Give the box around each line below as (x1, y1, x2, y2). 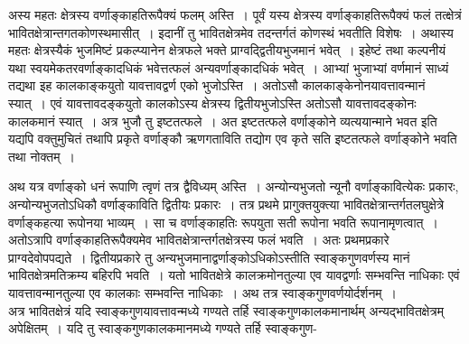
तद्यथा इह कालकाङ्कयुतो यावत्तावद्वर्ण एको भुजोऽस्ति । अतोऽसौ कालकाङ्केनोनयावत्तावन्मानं (8, 76, 426, 95)
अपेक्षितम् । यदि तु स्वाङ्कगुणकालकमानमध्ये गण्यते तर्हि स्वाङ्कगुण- (8, 319, 318, 338)
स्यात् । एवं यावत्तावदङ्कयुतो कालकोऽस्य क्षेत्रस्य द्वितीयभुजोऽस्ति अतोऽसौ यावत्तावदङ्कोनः (8, 93, 417, 112)
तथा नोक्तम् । (8, 146, 75, 165)
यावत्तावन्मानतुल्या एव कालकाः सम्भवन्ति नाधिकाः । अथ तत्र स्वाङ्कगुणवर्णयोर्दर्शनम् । (8, 283, 398, 302)
